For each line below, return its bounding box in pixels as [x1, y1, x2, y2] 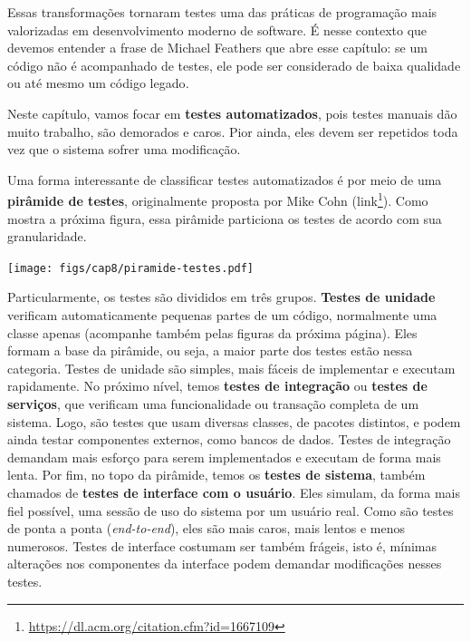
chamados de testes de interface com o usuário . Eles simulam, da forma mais [7, 482, 460, 501]
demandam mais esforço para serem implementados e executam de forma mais [7, 447, 441, 466]
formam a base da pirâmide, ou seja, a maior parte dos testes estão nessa [7, 341, 413, 360]
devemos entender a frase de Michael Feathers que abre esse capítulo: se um [7, 38, 428, 57]
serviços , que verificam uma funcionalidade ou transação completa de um [7, 394, 419, 413]
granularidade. [7, 227, 87, 246]
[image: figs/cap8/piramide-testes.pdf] [7, 261, 255, 275]
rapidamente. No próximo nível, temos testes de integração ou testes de [7, 376, 428, 395]
